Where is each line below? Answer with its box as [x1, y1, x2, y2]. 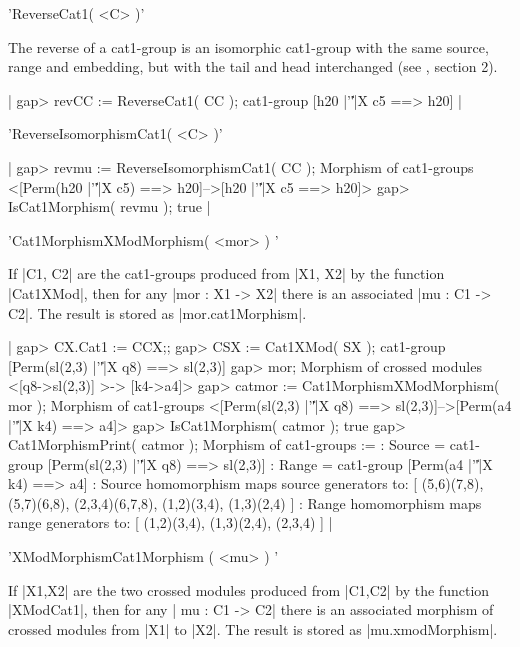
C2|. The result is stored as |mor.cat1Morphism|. [8, 302, 307, 323]
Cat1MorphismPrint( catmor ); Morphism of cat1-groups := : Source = [8, 434, 446, 455]
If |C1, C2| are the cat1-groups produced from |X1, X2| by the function [8, 263, 445, 284]
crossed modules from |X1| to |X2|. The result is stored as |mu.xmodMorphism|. [8, 618, 498, 639]
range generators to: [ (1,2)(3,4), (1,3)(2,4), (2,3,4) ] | [8, 512, 333, 533]
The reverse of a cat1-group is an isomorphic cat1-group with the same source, [8, 36, 489, 57]
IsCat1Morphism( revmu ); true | [8, 196, 211, 217]
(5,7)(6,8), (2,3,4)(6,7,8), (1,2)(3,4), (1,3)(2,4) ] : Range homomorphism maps [8, 492, 482, 513]
